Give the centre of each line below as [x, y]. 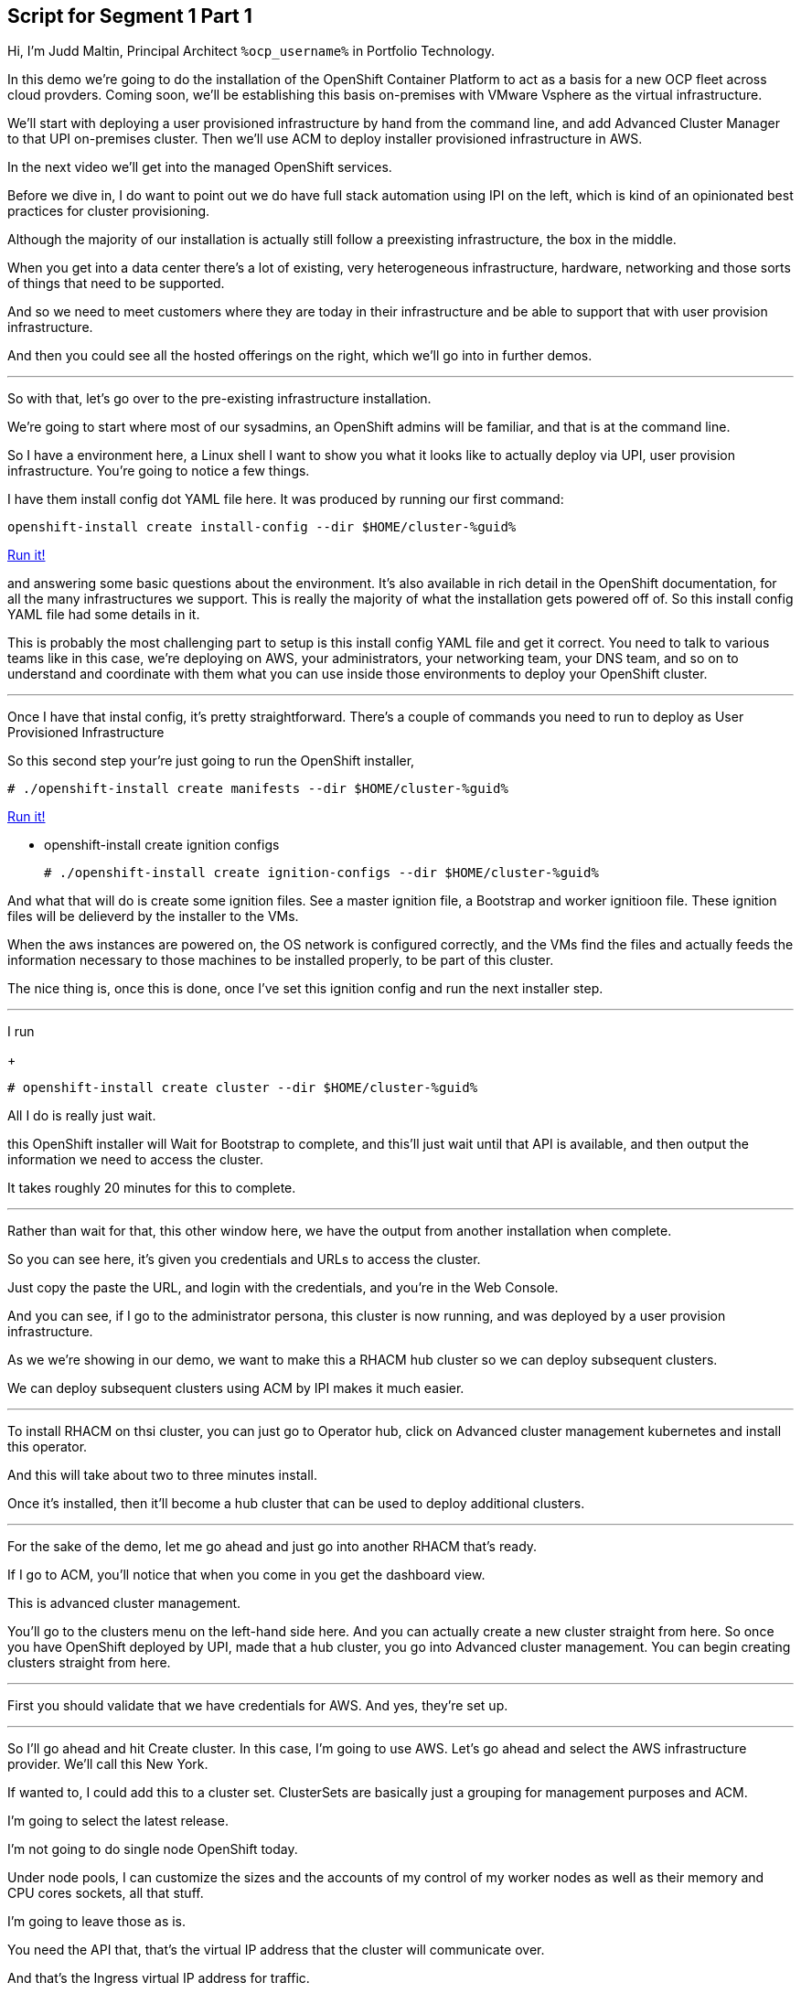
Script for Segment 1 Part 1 [130, 16]
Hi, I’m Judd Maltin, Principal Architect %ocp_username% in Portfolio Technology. [251, 51]
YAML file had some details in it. [104, 615]
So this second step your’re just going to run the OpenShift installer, [211, 761]
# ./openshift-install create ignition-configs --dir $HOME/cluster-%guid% [321, 873]
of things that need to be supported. [116, 284]
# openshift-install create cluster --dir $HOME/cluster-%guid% [243, 1088]
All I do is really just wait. [82, 1116]
